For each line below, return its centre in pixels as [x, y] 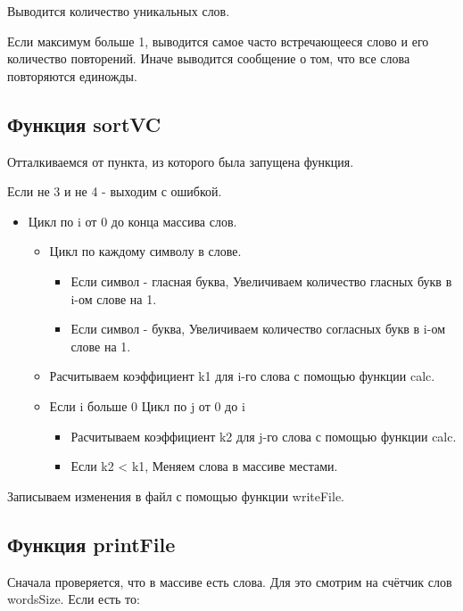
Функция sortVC [84, 124]
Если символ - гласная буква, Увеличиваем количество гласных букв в [261, 281]
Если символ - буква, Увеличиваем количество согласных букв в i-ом [258, 329]
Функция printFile [91, 544]
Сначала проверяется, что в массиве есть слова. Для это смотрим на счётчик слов [230, 581]
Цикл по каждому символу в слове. [145, 251]
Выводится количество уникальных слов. [119, 11]
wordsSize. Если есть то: [74, 599]
